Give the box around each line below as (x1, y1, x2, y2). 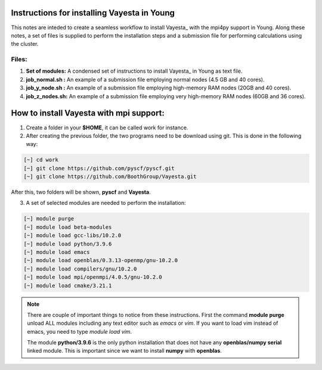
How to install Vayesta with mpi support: (11, 108, 165, 119)
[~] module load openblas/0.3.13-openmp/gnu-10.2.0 (23, 257, 178, 264)
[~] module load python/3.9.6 (23, 240, 112, 247)
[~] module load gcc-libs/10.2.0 (23, 232, 122, 239)
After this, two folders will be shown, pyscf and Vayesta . (11, 188, 151, 196)
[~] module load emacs (23, 248, 90, 256)
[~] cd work (23, 157, 59, 163)
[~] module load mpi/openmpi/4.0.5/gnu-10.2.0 (23, 274, 162, 281)
